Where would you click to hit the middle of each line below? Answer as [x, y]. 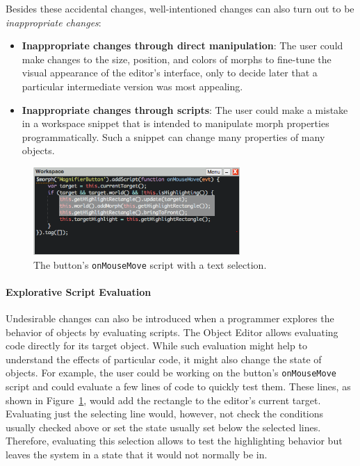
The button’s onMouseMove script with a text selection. [150, 264]
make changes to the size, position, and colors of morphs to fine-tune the [177, 59]
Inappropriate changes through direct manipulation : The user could [182, 45]
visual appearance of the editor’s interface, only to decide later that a [170, 73]
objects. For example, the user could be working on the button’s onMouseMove [171, 373]
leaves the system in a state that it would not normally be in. [137, 454]
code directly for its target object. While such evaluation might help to [156, 346]
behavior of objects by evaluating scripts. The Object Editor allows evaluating [172, 332]
